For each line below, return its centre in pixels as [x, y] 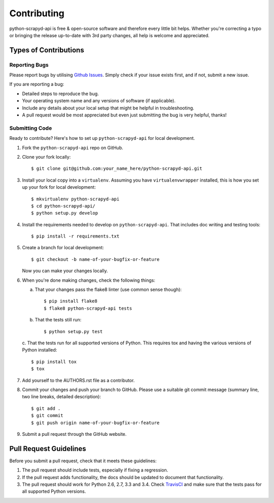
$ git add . [46, 408]
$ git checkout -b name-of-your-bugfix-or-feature [95, 259]
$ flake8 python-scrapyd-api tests [88, 308]
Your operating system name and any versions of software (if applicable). [99, 101]
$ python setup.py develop [65, 213]
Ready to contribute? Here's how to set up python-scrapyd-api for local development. [102, 138]
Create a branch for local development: [63, 248]
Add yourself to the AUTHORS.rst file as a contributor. [78, 380]
